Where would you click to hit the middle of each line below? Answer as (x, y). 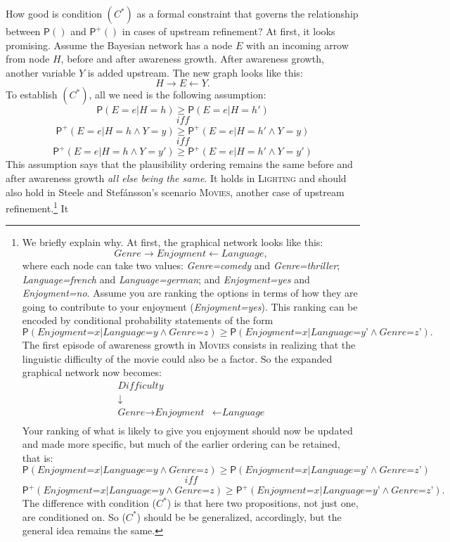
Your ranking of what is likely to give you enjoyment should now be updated (187, 430)
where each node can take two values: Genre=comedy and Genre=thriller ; (181, 265)
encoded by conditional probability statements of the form (148, 320)
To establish (32, 95)
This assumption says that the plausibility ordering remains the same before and (179, 164)
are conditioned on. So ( (74, 516)
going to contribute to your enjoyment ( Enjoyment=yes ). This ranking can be (190, 306)
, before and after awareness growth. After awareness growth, (192, 59)
